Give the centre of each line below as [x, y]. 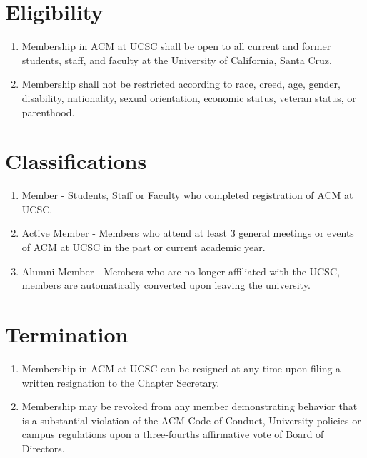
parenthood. [48, 112]
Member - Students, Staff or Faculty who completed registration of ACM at [187, 195]
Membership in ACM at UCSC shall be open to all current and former [176, 46]
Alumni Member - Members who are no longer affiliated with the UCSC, [181, 271]
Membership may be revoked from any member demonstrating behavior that [190, 406]
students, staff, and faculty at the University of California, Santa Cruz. [177, 60]
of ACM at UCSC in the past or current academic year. [144, 247]
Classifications [76, 161]
